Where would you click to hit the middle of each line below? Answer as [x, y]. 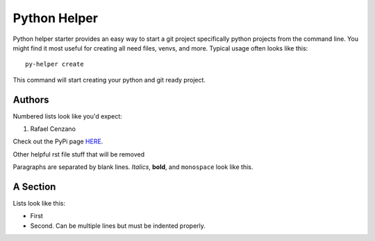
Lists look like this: [39, 204]
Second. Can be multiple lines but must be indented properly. [118, 226]
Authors [31, 99]
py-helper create [55, 64]
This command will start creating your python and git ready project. [109, 80]
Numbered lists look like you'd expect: [68, 116]
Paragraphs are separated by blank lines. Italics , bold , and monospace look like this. [133, 167]
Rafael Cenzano [53, 129]
